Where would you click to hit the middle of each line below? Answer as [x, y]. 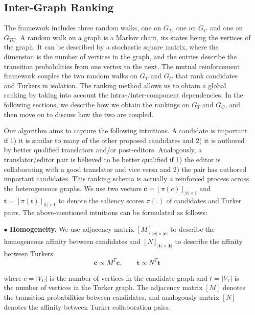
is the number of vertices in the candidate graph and [128, 278]
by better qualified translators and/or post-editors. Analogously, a [103, 150]
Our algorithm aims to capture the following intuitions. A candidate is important [126, 131]
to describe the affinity [209, 241]
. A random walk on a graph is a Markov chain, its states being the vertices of [133, 37]
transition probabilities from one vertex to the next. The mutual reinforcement [122, 66]
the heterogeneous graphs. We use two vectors [73, 188]
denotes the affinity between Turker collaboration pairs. [87, 306]
